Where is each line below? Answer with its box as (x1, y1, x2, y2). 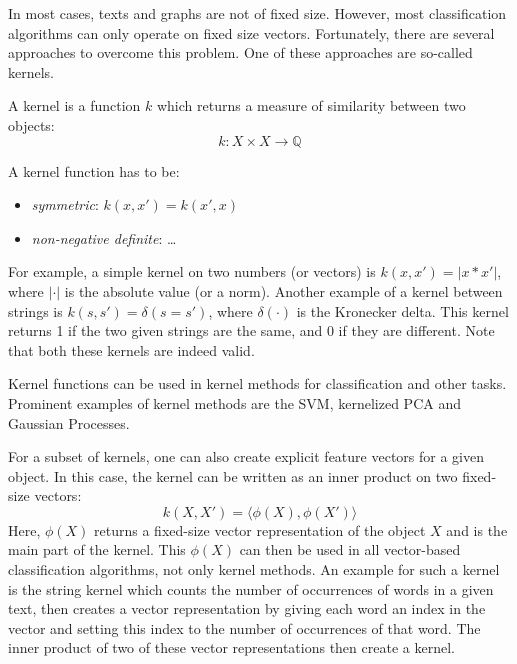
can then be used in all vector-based (239, 539, 461, 560)
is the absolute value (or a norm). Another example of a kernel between (64, 280, 503, 301)
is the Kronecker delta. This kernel (296, 300, 509, 321)
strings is (8, 300, 63, 321)
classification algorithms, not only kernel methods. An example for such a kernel (8, 559, 500, 580)
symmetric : (31, 194, 99, 215)
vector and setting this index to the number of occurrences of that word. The (8, 617, 481, 638)
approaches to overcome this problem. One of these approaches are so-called (8, 42, 473, 63)
